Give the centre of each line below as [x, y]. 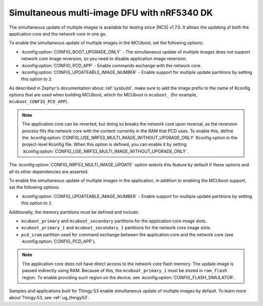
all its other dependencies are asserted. [49, 171]
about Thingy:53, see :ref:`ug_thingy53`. [49, 298]
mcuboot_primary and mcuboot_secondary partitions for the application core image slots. [114, 221]
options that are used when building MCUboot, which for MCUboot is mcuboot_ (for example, [103, 95]
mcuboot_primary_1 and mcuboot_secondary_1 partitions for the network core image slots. [116, 228]
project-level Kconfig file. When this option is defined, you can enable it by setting [104, 144]
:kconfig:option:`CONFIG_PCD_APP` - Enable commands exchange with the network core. [111, 65]
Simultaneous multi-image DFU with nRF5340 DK [111, 13]
